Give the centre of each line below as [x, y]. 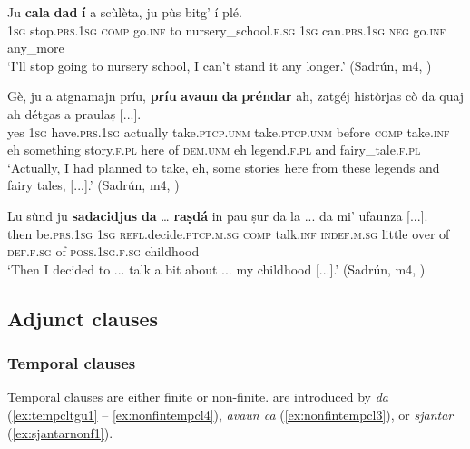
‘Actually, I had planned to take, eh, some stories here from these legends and [224, 167]
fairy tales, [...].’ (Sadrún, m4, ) [93, 185]
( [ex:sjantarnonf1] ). [60, 432]
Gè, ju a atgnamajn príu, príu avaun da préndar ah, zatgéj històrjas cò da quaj [236, 96]
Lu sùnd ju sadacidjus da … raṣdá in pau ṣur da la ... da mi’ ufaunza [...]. [218, 215]
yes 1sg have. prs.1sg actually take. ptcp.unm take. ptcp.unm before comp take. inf [229, 131]
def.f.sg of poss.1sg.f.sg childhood [103, 251]
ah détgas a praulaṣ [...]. [74, 113]
